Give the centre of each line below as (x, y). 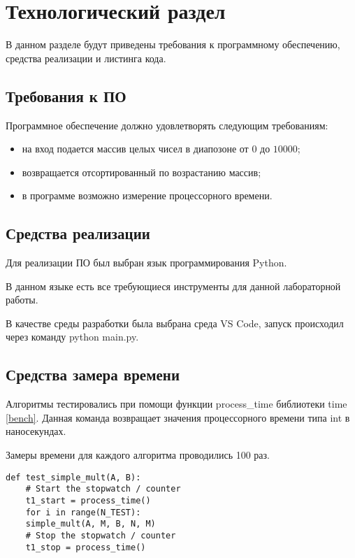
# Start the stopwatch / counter (103, 489)
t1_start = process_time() (88, 500)
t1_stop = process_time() (86, 547)
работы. (22, 300)
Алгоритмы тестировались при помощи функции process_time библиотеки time (176, 404)
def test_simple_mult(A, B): (73, 477)
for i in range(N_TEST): (83, 512)
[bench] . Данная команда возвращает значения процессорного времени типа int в (178, 417)
